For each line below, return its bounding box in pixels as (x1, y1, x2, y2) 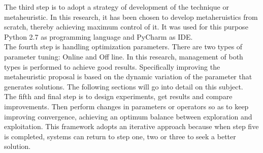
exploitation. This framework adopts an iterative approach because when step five (4, 121, 259, 132)
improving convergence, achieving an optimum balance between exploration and (4, 111, 252, 121)
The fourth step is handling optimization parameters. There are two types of (4, 41, 243, 52)
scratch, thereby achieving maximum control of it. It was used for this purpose (4, 21, 248, 32)
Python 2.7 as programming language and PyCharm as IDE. (4, 31, 193, 42)
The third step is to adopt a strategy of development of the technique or (4, 2, 229, 12)
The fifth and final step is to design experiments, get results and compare (4, 91, 233, 102)
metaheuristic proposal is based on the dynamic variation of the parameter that (4, 71, 252, 82)
